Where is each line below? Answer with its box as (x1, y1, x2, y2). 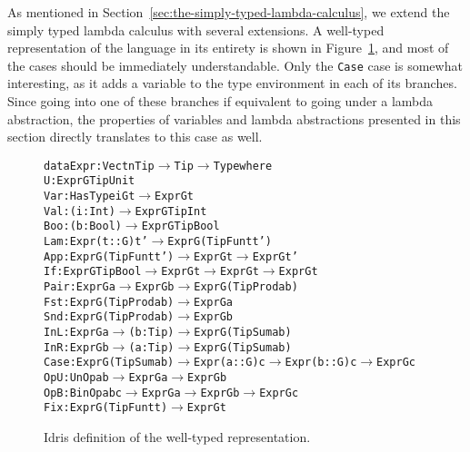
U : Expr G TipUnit (44, 174, 135, 188)
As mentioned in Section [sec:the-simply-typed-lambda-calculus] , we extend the (7, 3, 450, 21)
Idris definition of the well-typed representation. (44, 427, 311, 446)
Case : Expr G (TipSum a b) (44, 356, 175, 369)
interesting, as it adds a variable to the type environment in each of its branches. (7, 74, 457, 93)
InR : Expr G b (44, 340, 109, 354)
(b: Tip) (128, 326, 175, 339)
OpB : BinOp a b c (44, 386, 122, 399)
